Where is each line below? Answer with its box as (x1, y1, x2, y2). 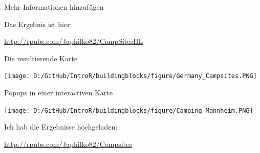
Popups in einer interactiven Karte (4, 87, 113, 98)
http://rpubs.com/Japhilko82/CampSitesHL (4, 36, 143, 46)
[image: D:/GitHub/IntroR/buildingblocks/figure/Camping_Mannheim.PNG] (4, 107, 253, 114)
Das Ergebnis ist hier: (4, 18, 72, 29)
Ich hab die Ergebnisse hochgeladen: (4, 121, 118, 132)
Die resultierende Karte (4, 53, 78, 63)
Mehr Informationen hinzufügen (4, 2, 104, 12)
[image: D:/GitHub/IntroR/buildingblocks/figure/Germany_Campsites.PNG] (4, 72, 257, 80)
